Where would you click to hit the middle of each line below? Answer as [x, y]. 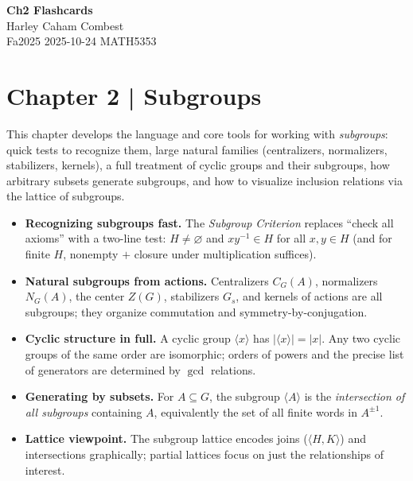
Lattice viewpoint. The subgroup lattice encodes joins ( [166, 438]
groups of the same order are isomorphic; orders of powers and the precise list [214, 354]
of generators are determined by [103, 369]
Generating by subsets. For [99, 396]
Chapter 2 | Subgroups [134, 95]
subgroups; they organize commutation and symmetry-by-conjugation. [196, 311]
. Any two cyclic [361, 338]
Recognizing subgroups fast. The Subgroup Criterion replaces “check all [209, 222]
